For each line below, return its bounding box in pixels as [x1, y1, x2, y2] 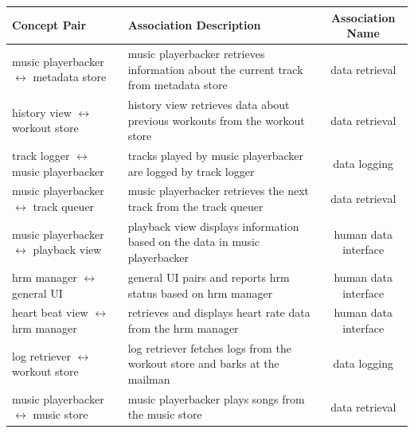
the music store [127, 406, 202, 423]
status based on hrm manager [127, 284, 273, 301]
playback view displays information [127, 217, 299, 234]
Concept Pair [12, 17, 87, 33]
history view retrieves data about [127, 96, 290, 112]
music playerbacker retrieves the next [127, 182, 310, 199]
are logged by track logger [127, 162, 255, 179]
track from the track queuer [127, 198, 264, 215]
